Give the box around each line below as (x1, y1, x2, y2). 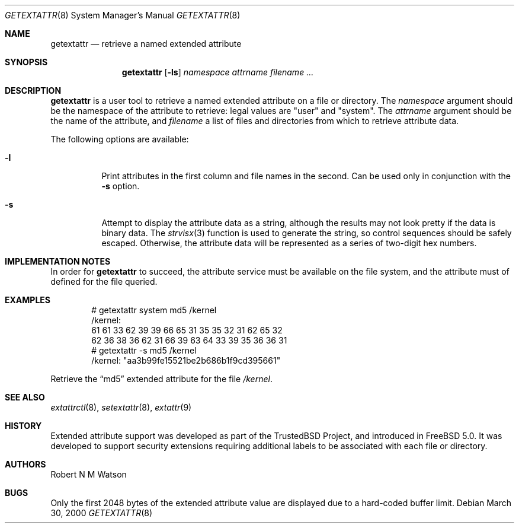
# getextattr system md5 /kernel (91, 305, 217, 315)
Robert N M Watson (50, 469, 127, 479)
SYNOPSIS (5, 57, 48, 67)
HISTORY (5, 421, 42, 431)
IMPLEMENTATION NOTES (5, 256, 111, 266)
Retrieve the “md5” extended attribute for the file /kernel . (50, 374, 273, 384)
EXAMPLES (5, 295, 50, 305)
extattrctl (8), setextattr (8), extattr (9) (50, 402, 192, 412)
